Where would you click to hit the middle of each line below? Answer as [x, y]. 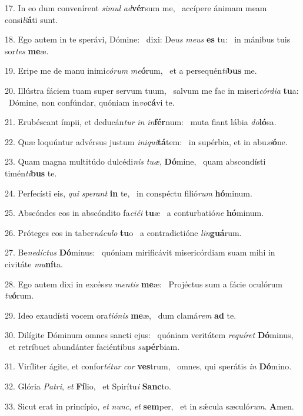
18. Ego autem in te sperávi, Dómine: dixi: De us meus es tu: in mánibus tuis [148, 39]
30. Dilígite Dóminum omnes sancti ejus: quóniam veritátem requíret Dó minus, [149, 335]
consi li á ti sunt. [31, 19]
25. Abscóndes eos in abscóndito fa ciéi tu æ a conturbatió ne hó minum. [134, 213]
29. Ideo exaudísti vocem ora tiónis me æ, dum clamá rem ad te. [121, 315]
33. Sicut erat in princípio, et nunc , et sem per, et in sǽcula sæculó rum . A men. [149, 406]
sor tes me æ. [27, 50]
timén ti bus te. [31, 173]
